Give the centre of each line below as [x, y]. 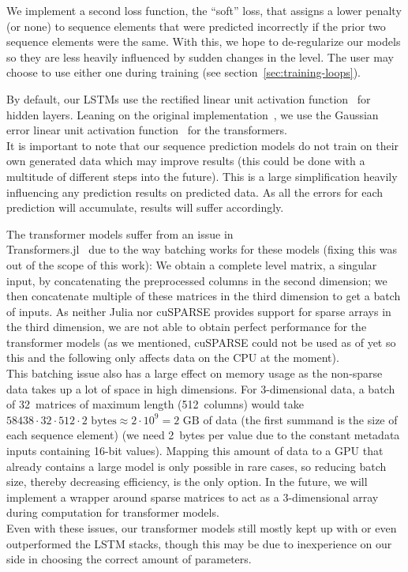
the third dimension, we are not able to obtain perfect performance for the [187, 327]
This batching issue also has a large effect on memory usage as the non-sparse [195, 373]
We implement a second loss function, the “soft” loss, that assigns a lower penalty [204, 10]
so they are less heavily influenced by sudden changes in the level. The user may [200, 56]
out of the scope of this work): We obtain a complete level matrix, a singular [192, 264]
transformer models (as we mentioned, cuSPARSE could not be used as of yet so [201, 342]
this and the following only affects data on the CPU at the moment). [173, 357]
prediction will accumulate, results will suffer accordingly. [145, 207]
